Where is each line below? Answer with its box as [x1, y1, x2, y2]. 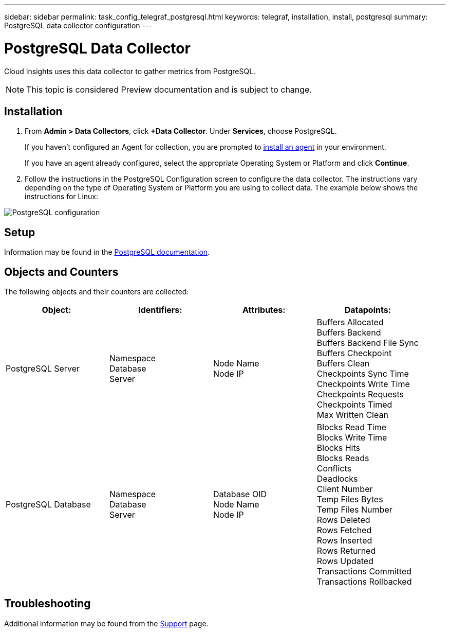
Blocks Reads [316, 453, 369, 464]
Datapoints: [344, 305, 391, 315]
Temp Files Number [316, 504, 392, 515]
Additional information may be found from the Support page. [4, 619, 209, 628]
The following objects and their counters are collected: [4, 287, 189, 296]
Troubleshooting [4, 597, 91, 610]
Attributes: [242, 305, 286, 315]
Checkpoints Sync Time [316, 368, 409, 379]
